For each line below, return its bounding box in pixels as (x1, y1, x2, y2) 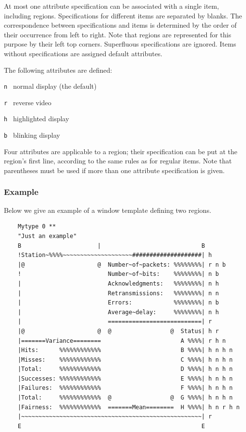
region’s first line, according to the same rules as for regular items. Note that (4, 156, 232, 166)
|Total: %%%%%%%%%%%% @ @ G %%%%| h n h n (17, 394, 233, 401)
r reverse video (4, 97, 52, 107)
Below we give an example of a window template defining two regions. (4, 205, 212, 215)
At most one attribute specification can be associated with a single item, (4, 1, 219, 11)
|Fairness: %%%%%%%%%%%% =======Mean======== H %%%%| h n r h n (17, 403, 240, 411)
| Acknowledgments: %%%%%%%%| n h (17, 280, 219, 287)
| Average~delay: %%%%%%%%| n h (17, 308, 219, 316)
